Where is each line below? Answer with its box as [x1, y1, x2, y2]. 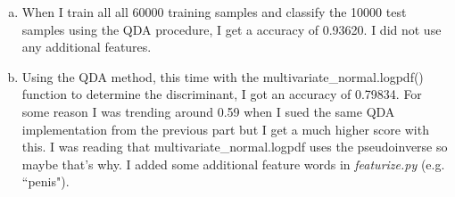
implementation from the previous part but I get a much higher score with [21, 119, 429, 138]
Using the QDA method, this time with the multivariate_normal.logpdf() [21, 67, 424, 86]
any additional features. [21, 37, 152, 56]
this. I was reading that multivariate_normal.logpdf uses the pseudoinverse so [21, 137, 448, 156]
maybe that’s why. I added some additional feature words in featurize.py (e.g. [21, 154, 445, 173]
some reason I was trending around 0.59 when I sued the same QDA [21, 102, 395, 120]
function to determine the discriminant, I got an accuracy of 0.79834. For [21, 85, 422, 103]
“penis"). [21, 172, 70, 191]
